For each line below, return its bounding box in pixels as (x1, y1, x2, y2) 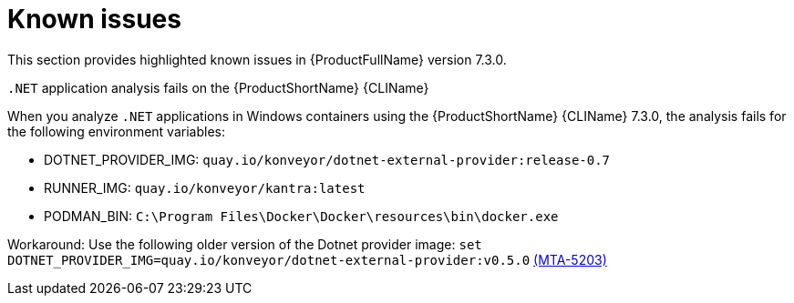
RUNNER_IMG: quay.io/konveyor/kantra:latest (44, 179, 366, 196)
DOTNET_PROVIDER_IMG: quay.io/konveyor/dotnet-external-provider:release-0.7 (44, 151, 611, 167)
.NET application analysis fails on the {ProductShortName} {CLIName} (7, 79, 429, 96)
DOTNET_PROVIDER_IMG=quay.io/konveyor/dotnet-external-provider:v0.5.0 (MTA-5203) (7, 251, 607, 268)
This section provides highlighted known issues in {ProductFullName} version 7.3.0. (7, 51, 507, 67)
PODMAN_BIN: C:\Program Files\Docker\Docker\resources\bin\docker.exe (44, 207, 559, 224)
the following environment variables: (7, 123, 225, 139)
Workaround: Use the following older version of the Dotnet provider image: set (7, 236, 482, 252)
